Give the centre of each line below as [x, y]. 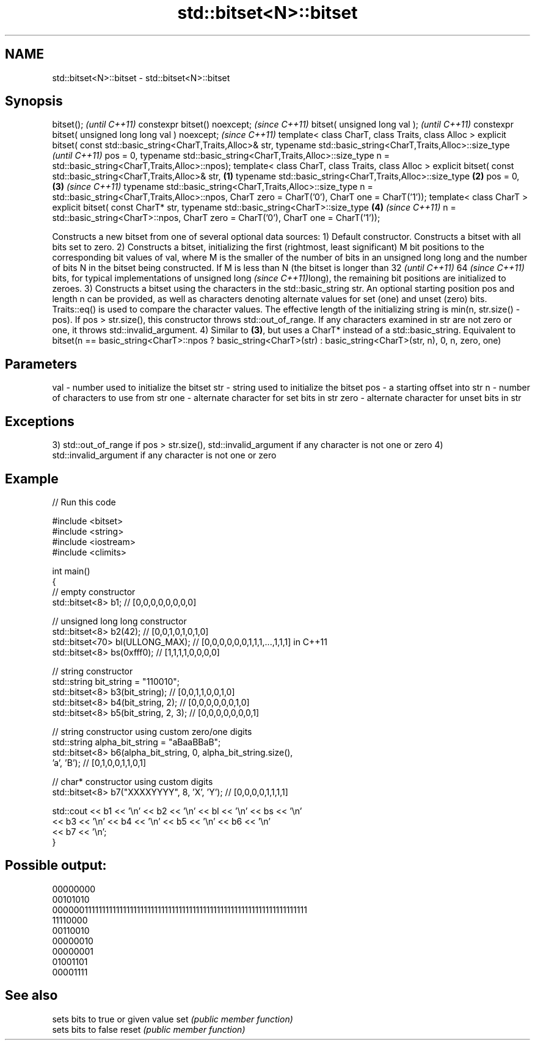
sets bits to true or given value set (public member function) [173, 1019]
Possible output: [56, 866]
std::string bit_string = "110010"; [116, 681]
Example [32, 479]
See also [31, 996]
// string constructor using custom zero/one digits [152, 731]
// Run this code [84, 502]
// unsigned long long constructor [119, 621]
